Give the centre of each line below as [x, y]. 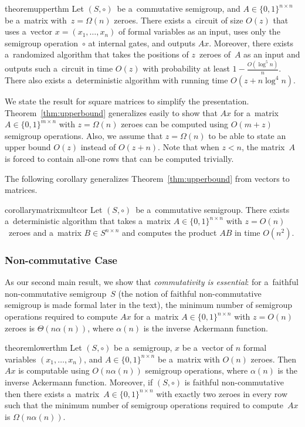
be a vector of [208, 348]
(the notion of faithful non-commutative [190, 293]
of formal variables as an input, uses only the [199, 31]
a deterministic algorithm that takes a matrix [88, 221]
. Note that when [189, 147]
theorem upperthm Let [44, 8]
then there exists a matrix [52, 393]
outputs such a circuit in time [59, 68]
